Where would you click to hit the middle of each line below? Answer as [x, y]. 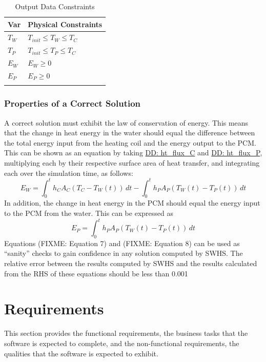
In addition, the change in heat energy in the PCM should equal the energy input [132, 203]
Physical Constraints [65, 24]
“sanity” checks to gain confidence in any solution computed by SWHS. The [124, 253]
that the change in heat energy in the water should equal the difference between [130, 133]
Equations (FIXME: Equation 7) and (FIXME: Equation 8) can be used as [122, 243]
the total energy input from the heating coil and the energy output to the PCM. [130, 142]
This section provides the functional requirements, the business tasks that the [126, 333]
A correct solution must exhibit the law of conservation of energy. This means [126, 122]
